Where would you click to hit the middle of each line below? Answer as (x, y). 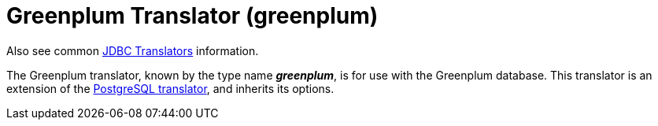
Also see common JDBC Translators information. (133, 50)
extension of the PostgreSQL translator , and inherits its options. (170, 88)
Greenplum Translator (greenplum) (192, 16)
